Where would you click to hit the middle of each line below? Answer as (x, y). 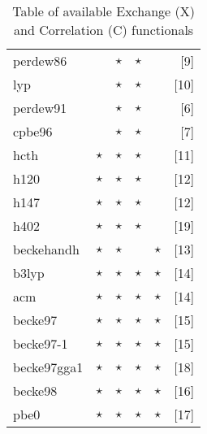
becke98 (35, 391)
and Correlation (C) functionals (104, 30)
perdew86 (40, 61)
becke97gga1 (48, 367)
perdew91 (40, 108)
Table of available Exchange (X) (103, 11)
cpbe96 (33, 131)
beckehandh (46, 249)
